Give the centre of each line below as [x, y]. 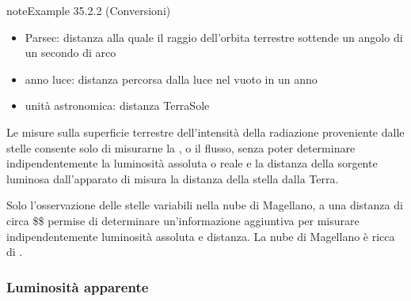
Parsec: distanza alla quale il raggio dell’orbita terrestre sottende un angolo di [214, 37]
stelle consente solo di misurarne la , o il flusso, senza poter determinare [181, 147]
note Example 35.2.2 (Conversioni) [89, 10]
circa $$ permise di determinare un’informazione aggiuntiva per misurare [183, 220]
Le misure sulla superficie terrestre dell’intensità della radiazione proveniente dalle [205, 132]
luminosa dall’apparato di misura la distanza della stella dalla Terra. [173, 178]
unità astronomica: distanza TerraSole [117, 105]
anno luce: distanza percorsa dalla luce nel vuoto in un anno [171, 79]
